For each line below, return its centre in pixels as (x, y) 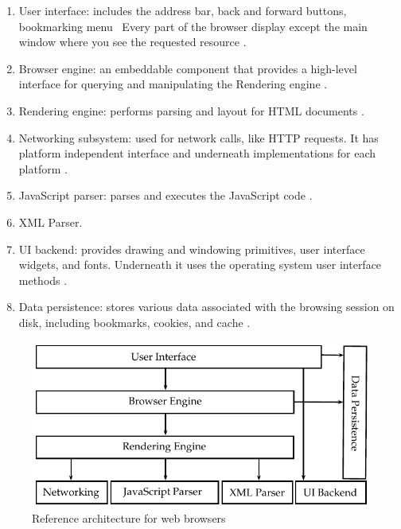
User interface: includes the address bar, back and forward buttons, (183, 10)
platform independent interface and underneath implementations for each (197, 153)
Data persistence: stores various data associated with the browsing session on (206, 307)
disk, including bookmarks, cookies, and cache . (134, 322)
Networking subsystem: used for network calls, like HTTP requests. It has (199, 137)
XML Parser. (51, 222)
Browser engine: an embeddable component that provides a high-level (188, 68)
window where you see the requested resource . (132, 42)
